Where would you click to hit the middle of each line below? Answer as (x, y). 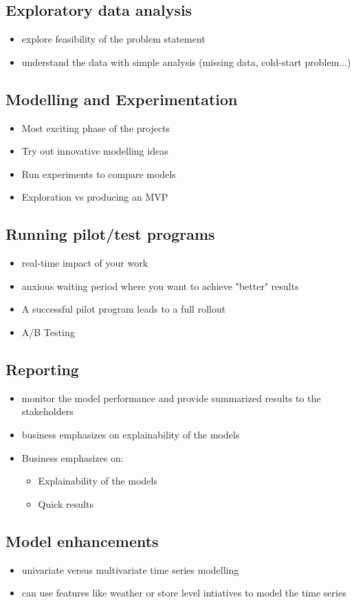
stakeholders (47, 411)
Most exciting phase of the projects (96, 127)
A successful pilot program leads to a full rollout (124, 309)
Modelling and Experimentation (122, 99)
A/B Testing (48, 332)
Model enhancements (82, 540)
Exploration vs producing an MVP (95, 197)
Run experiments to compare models (99, 174)
